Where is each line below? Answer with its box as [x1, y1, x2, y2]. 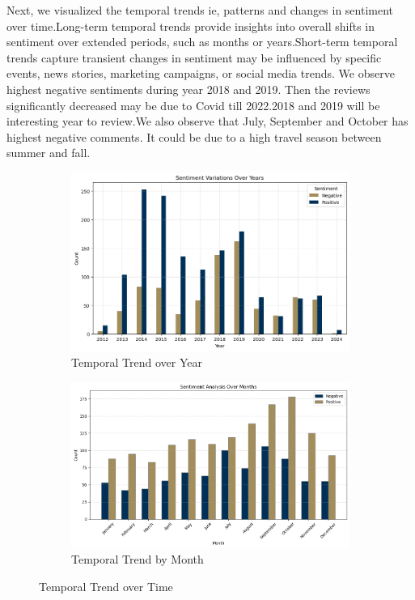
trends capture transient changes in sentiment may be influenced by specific [6, 49, 382, 66]
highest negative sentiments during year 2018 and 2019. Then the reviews [6, 80, 371, 97]
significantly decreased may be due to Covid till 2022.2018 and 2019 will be [6, 96, 380, 113]
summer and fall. [6, 144, 91, 161]
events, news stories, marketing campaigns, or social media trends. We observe [6, 65, 395, 82]
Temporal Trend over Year [71, 354, 202, 371]
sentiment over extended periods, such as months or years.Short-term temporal [6, 33, 398, 50]
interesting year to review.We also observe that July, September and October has [6, 113, 409, 130]
